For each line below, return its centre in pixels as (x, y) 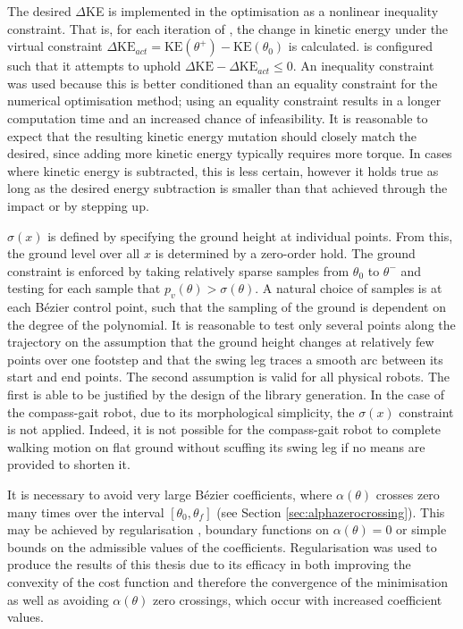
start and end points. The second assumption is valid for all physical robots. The (229, 377)
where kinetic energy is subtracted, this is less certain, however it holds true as (223, 170)
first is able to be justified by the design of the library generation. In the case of (226, 394)
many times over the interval (86, 512)
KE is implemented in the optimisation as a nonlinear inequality (262, 11)
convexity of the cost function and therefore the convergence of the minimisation (227, 582)
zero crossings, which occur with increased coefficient (298, 599)
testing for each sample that (84, 288)
